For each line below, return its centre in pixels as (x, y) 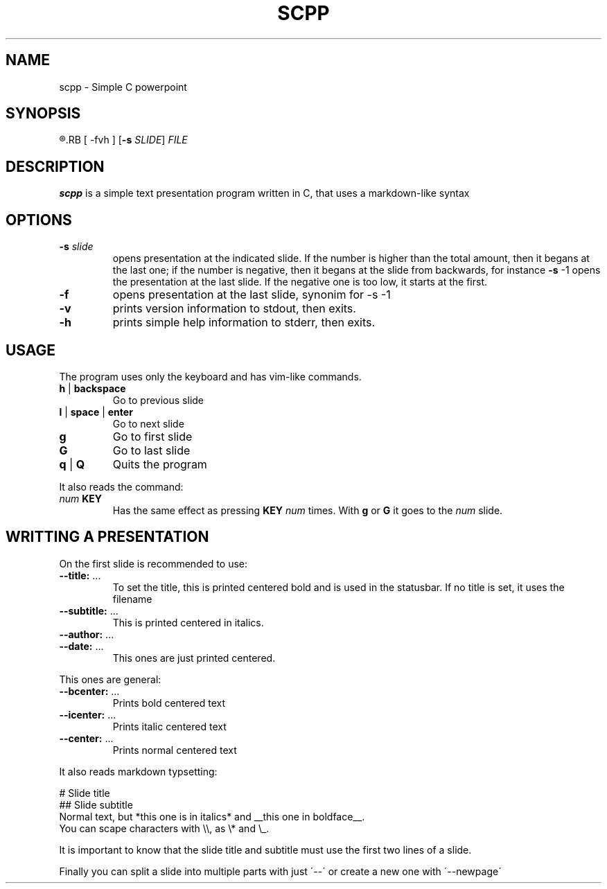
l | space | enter (96, 412)
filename (132, 599)
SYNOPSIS (43, 114)
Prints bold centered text (169, 703)
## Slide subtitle (96, 804)
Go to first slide (152, 436)
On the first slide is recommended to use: (153, 563)
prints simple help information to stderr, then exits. (244, 323)
